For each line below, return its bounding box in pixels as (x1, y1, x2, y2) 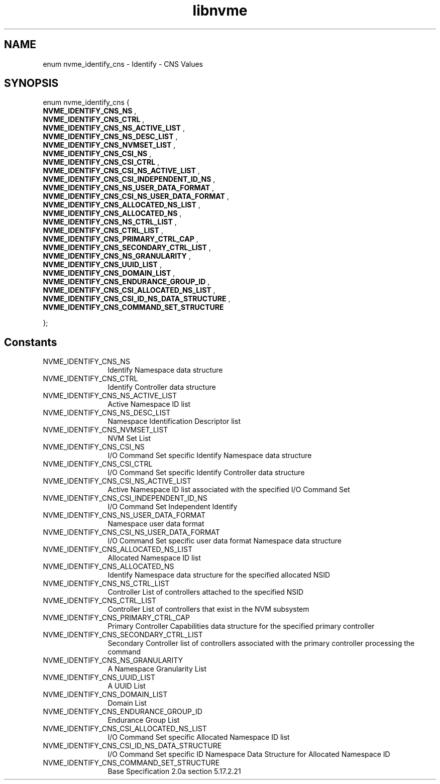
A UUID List (107, 682, 146, 691)
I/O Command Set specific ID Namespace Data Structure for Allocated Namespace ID (107, 750, 390, 759)
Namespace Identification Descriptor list (107, 417, 241, 426)
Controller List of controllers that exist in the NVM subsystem (107, 605, 309, 614)
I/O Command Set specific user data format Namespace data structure (107, 536, 342, 545)
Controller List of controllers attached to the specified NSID (107, 588, 304, 597)
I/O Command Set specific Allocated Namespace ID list (107, 733, 290, 742)
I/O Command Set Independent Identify (107, 502, 238, 511)
